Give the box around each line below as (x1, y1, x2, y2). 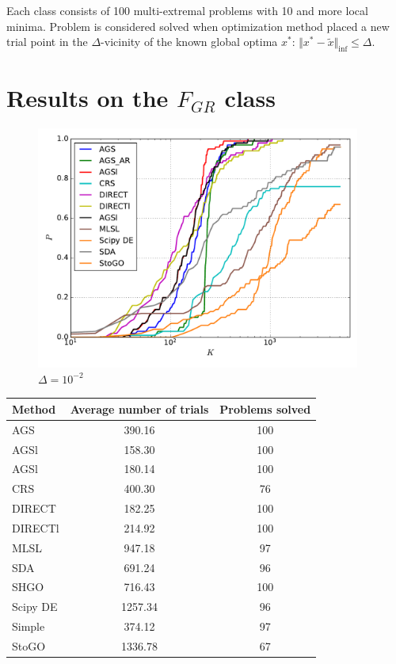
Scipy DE (12, 598, 58, 615)
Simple (12, 618, 45, 635)
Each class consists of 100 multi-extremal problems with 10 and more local (6, 2, 368, 18)
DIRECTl (12, 519, 59, 536)
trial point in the (6, 33, 88, 50)
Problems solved (219, 400, 311, 417)
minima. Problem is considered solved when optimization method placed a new (6, 17, 390, 34)
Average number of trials (70, 400, 209, 417)
